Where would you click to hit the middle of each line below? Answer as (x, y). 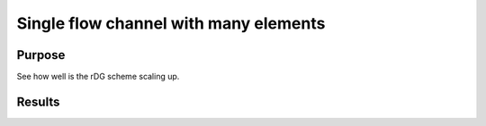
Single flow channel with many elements (171, 23)
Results (38, 101)
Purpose (41, 55)
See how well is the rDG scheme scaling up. (98, 77)
